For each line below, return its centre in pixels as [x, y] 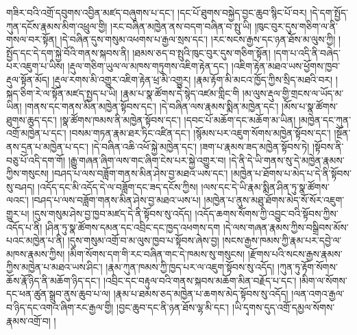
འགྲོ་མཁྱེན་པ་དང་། [36, 133]
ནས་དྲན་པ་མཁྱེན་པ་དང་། [48, 146]
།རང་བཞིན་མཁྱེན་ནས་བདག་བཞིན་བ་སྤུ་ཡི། [181, 26]
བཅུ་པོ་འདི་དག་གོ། [36, 160]
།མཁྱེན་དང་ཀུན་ [325, 119]
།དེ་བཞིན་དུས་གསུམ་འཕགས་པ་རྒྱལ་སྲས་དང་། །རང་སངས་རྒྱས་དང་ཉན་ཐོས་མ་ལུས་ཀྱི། [198, 39]
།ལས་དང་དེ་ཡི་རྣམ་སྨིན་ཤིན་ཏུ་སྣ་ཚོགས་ [265, 186]
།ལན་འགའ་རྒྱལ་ [318, 294]
